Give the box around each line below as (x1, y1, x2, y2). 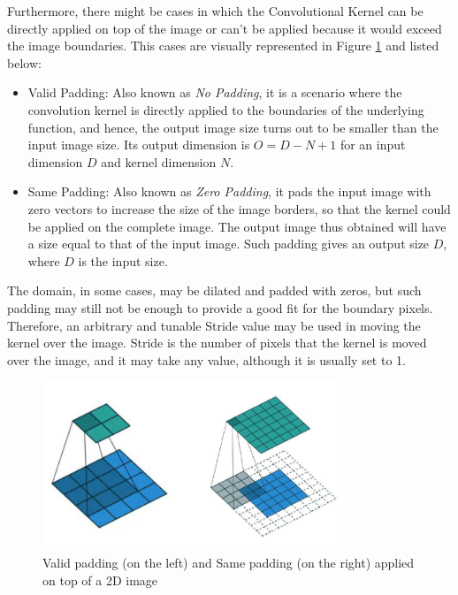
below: (7, 53, 42, 72)
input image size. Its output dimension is (27, 135, 250, 154)
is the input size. (78, 251, 168, 270)
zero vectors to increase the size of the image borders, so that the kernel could (27, 199, 451, 217)
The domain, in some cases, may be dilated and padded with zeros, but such (7, 281, 422, 300)
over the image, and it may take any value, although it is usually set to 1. (7, 350, 406, 369)
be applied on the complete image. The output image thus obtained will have (27, 217, 447, 235)
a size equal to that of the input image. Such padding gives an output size (27, 234, 430, 253)
